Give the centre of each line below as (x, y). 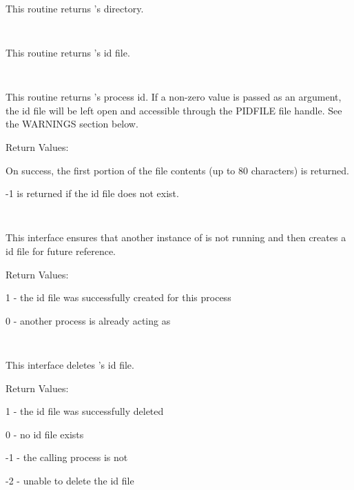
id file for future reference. (61, 251)
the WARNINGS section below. (72, 124)
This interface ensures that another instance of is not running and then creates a (176, 237)
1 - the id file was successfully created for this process (118, 297)
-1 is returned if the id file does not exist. (92, 193)
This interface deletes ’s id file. (70, 365)
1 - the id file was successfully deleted (85, 411)
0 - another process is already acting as (88, 320)
